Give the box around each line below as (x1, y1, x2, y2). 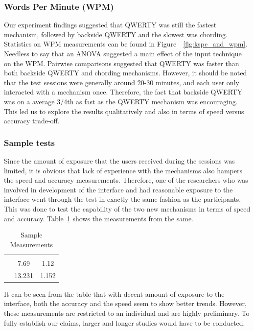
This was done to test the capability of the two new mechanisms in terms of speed (4, 203, 251, 213)
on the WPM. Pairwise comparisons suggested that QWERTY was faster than (4, 58, 239, 68)
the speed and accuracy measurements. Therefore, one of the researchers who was (4, 175, 248, 185)
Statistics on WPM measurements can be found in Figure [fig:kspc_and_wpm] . (4, 39, 248, 49)
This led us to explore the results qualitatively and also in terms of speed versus (4, 106, 244, 116)
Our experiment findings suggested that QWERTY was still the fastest (4, 20, 217, 30)
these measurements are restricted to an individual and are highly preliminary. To (4, 307, 250, 318)
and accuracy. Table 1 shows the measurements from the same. (4, 213, 194, 223)
